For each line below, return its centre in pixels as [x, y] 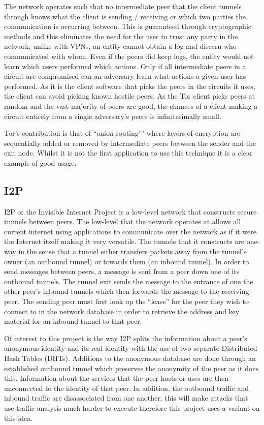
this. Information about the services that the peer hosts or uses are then [117, 378]
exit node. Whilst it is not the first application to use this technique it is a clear [128, 153]
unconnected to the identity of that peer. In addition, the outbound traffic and [126, 388]
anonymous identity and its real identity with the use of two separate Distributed [131, 348]
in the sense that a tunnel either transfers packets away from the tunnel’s [133, 251]
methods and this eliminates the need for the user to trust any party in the [121, 36]
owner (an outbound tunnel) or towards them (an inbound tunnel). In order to [127, 261]
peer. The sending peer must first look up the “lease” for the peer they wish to [126, 301]
